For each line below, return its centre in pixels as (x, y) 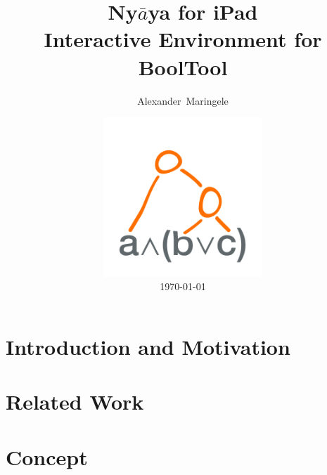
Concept (47, 456)
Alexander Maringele (183, 100)
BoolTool (183, 66)
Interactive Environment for (183, 39)
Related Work (75, 402)
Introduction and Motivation (148, 347)
